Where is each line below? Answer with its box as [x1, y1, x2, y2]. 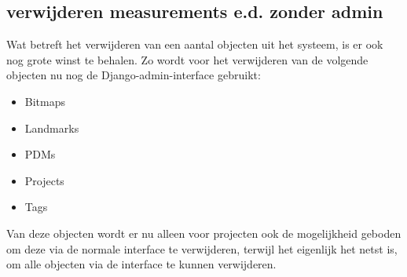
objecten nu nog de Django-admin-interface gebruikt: [6, 67, 261, 83]
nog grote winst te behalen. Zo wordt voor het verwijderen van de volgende [6, 51, 368, 67]
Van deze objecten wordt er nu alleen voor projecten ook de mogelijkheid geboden [6, 224, 401, 241]
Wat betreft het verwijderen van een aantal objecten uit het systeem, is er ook [6, 36, 383, 53]
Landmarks [24, 119, 79, 136]
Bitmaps [24, 93, 66, 109]
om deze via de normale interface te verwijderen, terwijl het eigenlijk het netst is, [6, 240, 398, 257]
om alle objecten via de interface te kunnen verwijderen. [6, 256, 277, 272]
